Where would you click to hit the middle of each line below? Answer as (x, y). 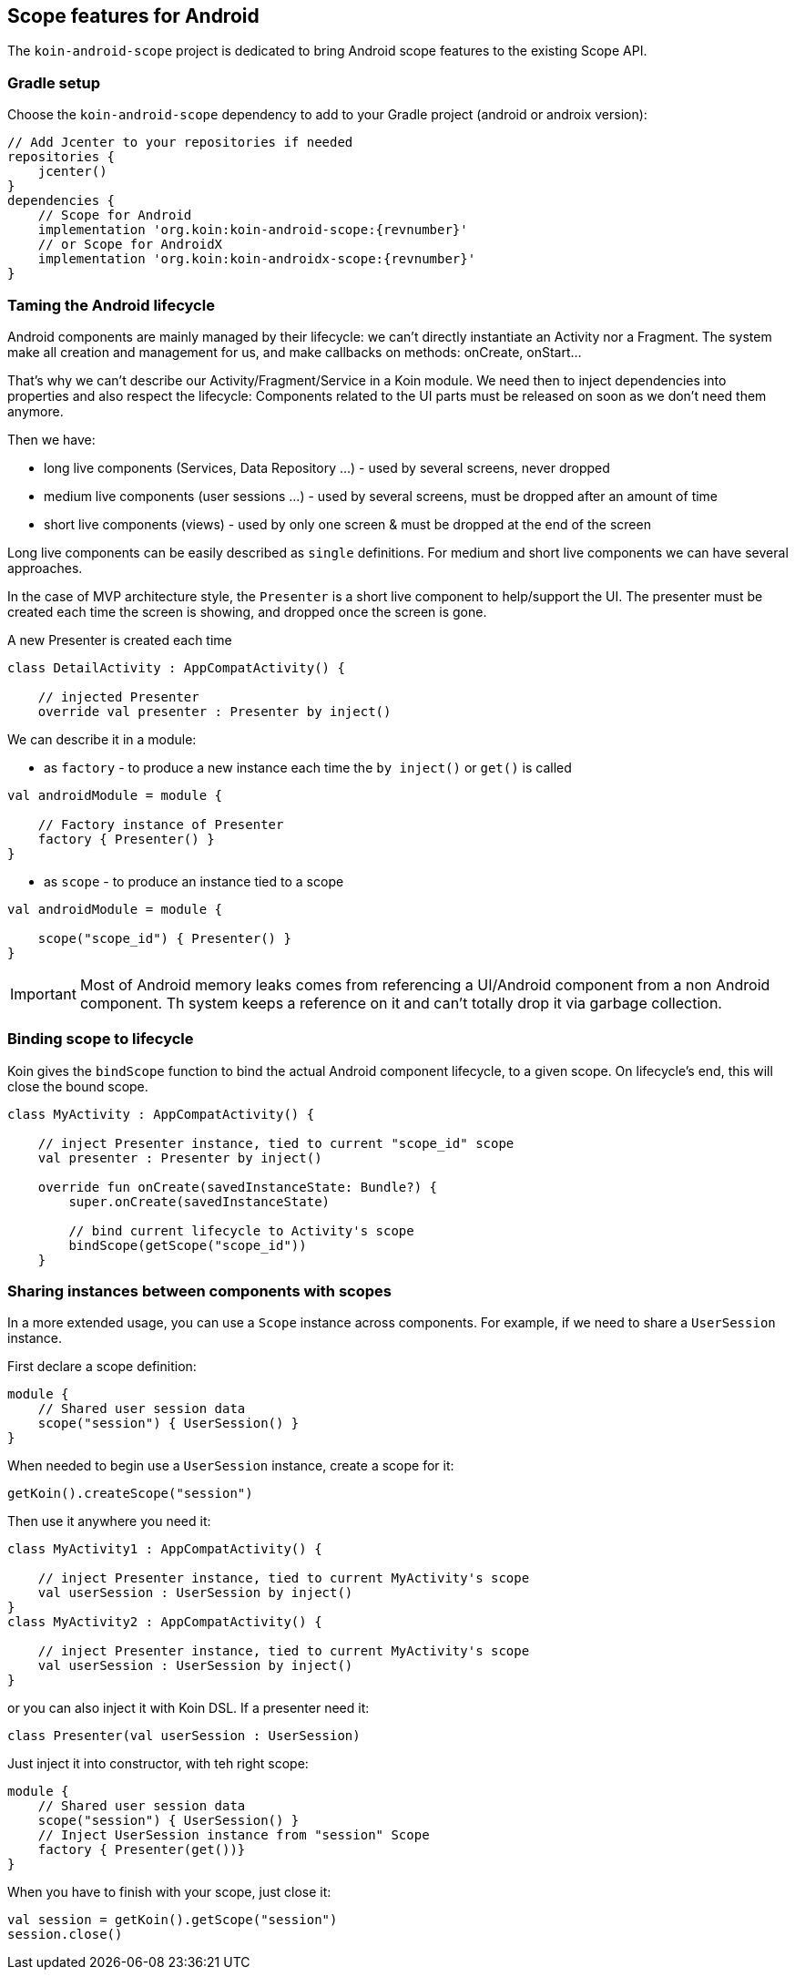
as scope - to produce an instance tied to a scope (194, 881)
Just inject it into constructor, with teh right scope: (158, 1764)
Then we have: (51, 439)
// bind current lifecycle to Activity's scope (241, 1230)
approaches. (45, 568)
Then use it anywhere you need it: (109, 1521)
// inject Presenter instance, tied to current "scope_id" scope (276, 1143)
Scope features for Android (133, 16)
